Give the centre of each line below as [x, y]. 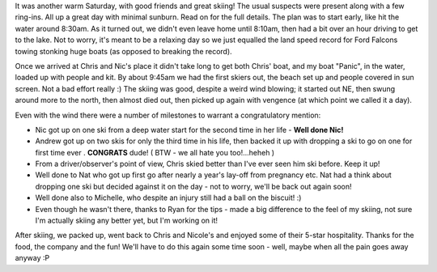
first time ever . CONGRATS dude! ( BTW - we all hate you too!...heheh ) [155, 152]
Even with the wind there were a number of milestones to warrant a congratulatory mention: [168, 115]
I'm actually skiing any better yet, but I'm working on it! [127, 221]
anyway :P [32, 258]
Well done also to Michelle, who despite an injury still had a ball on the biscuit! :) [168, 198]
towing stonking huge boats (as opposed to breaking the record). [123, 51]
